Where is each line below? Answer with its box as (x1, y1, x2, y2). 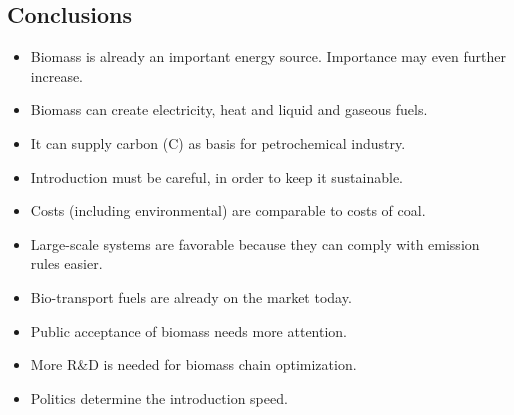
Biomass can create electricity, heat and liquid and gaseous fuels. (30, 99, 428, 120)
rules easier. (30, 253, 103, 274)
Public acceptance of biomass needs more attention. (30, 320, 348, 341)
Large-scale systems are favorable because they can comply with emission (30, 233, 480, 254)
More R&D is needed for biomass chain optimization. (30, 354, 357, 375)
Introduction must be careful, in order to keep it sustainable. (30, 166, 403, 187)
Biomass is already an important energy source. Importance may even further (30, 46, 506, 67)
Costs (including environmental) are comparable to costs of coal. (30, 200, 426, 221)
